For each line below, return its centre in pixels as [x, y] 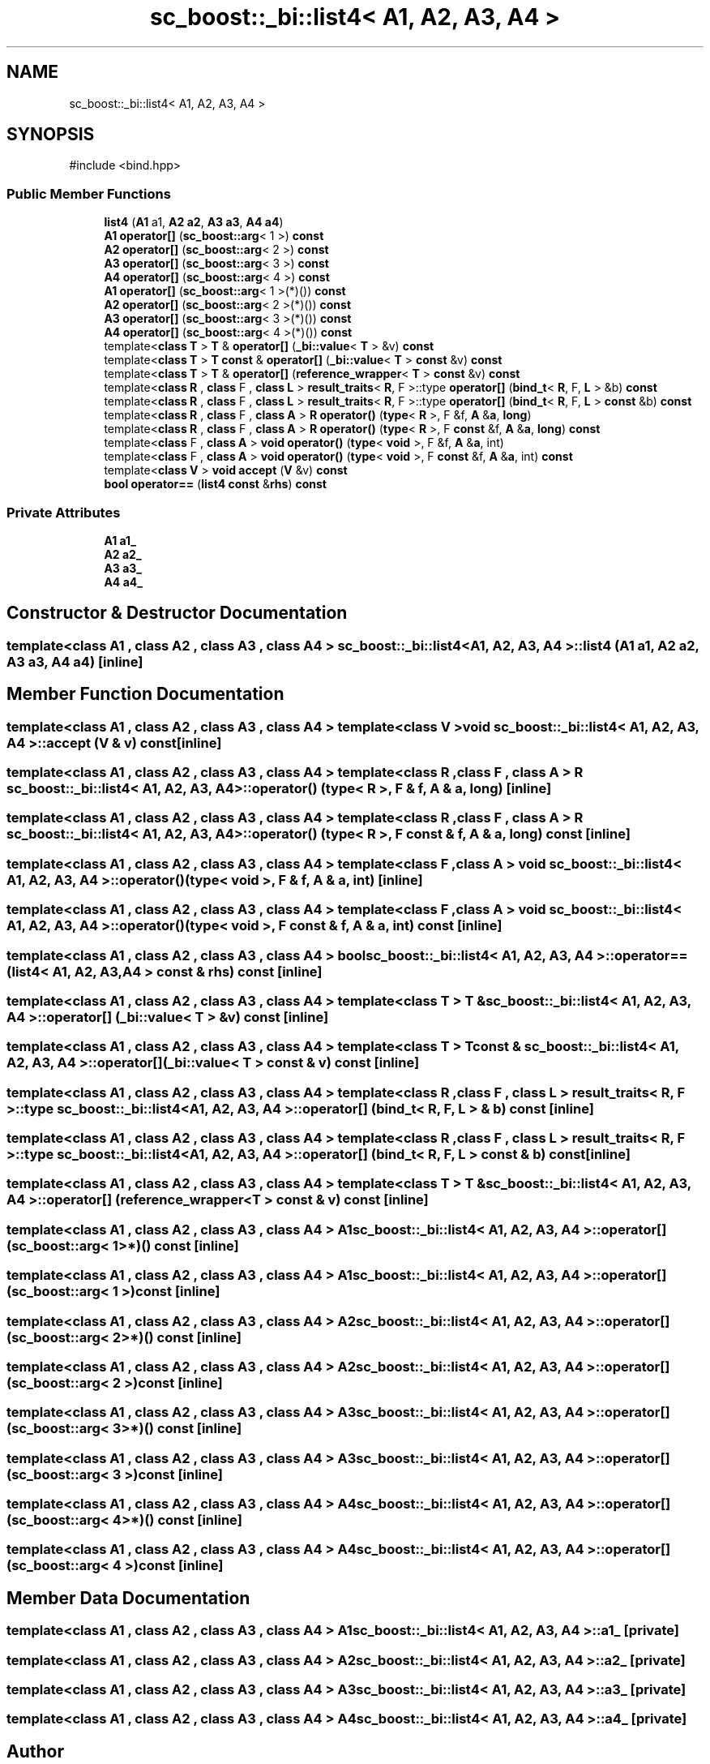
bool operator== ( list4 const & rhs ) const [215, 484]
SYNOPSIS [51, 135]
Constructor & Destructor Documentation [177, 613]
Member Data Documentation [128, 1598]
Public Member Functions [89, 193]
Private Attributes [64, 512]
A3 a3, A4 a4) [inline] [75, 661]
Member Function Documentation [145, 694]
